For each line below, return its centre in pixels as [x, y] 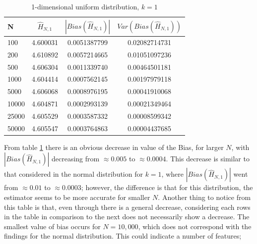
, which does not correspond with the [195, 226]
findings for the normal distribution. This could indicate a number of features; [123, 236]
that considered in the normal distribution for [73, 174]
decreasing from [75, 159]
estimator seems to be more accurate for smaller [77, 197]
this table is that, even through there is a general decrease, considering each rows [127, 207]
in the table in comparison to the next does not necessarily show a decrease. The [127, 217]
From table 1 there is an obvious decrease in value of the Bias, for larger [114, 147]
